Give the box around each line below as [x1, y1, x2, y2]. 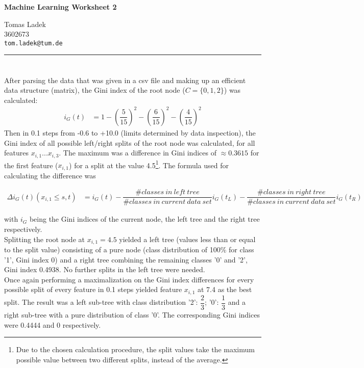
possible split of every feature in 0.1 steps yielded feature [4, 284, 182, 295]
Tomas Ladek [4, 18, 46, 29]
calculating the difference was [4, 170, 96, 180]
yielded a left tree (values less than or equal [119, 233, 256, 244]
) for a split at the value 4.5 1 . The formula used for [69, 158, 229, 170]
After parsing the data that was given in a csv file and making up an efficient [4, 74, 246, 85]
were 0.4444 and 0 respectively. [4, 319, 101, 330]
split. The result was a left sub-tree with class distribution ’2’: [4, 297, 198, 307]
